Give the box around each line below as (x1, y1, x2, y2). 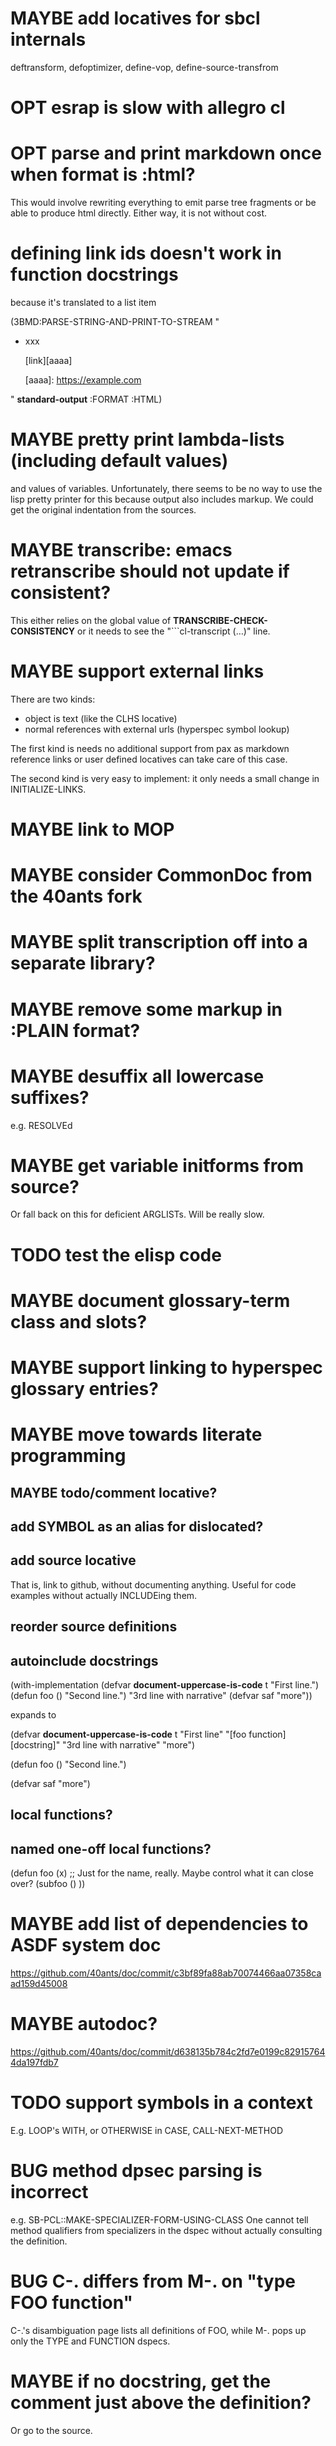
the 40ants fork (10, 885, 143, 908)
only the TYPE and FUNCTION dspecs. (10, 2335, 171, 2347)
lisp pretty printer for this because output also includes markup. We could (10, 493, 314, 505)
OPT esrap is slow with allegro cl (10, 97, 286, 119)
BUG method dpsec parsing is (10, 2160, 263, 2182)
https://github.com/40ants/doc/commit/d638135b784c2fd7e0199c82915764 (10, 2046, 326, 2058)
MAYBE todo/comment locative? (10, 1484, 218, 1501)
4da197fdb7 (10, 2057, 59, 2069)
